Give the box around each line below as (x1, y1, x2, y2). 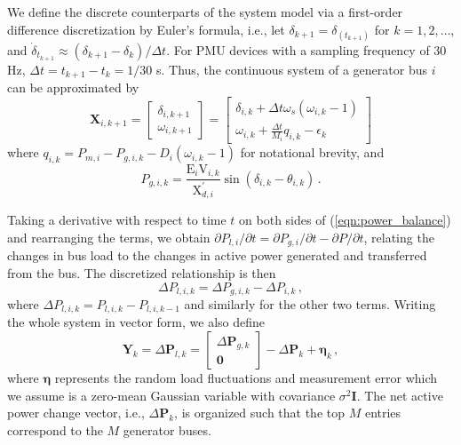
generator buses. (123, 420, 211, 439)
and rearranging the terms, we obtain (7, 227, 211, 246)
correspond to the (7, 420, 103, 439)
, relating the (363, 227, 434, 246)
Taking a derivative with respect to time (7, 211, 227, 229)
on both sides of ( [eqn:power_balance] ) (239, 211, 451, 229)
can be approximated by (7, 78, 139, 97)
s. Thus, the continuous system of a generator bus (155, 60, 428, 78)
